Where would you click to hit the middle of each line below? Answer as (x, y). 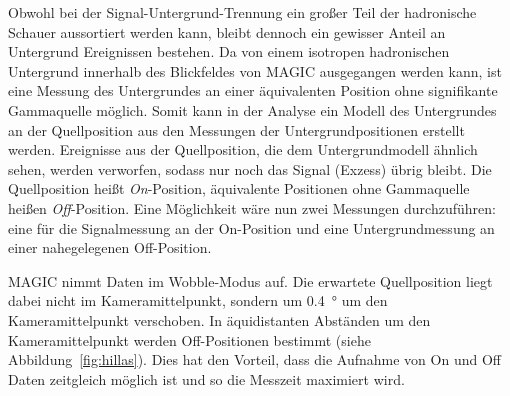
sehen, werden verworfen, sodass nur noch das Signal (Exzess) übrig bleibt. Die (250, 168)
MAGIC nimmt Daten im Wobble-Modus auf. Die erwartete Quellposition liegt (250, 280)
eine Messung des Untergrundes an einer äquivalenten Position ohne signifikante (253, 90)
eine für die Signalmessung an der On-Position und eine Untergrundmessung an (251, 227)
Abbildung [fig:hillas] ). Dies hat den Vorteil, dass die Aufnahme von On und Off (254, 359)
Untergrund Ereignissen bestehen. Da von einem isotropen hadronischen (229, 51)
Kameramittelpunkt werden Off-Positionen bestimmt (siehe (189, 339)
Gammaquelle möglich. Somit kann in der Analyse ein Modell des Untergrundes (252, 109)
